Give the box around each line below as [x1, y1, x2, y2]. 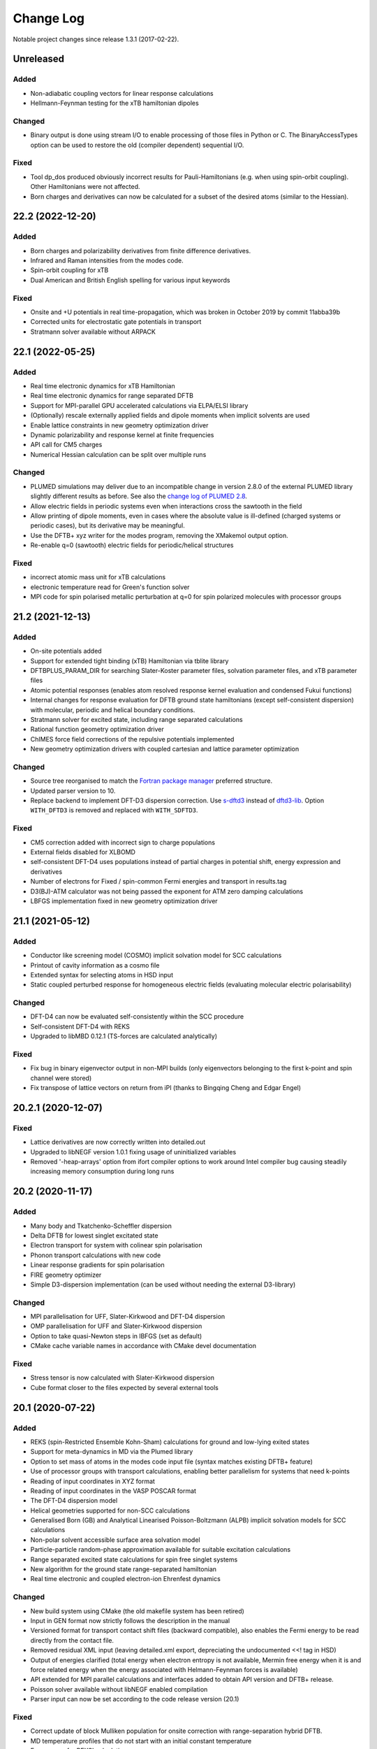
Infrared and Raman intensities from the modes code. [30, 256, 184, 265]
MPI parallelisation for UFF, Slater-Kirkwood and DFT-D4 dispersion [30, 1312, 226, 1321]
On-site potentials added [30, 647, 102, 656]
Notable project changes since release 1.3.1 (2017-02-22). [13, 35, 179, 43]
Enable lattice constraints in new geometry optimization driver [30, 420, 209, 430]
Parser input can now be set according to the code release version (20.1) [30, 1695, 239, 1704]
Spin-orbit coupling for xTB [30, 266, 109, 274]
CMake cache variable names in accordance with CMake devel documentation [30, 1342, 257, 1350]
